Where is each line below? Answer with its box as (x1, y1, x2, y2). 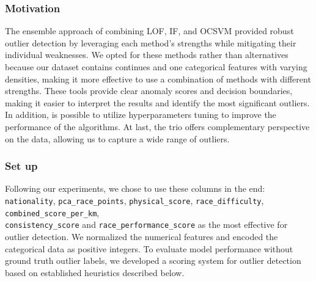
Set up (5, 158, 38, 173)
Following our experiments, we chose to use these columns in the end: (5, 182, 265, 195)
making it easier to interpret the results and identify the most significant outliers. (5, 96, 310, 109)
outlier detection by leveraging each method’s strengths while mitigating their (5, 36, 296, 49)
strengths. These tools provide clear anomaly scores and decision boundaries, (5, 84, 293, 97)
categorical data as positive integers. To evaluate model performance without (5, 242, 293, 255)
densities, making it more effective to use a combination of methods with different (5, 72, 311, 85)
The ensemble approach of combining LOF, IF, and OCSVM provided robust (5, 24, 294, 37)
